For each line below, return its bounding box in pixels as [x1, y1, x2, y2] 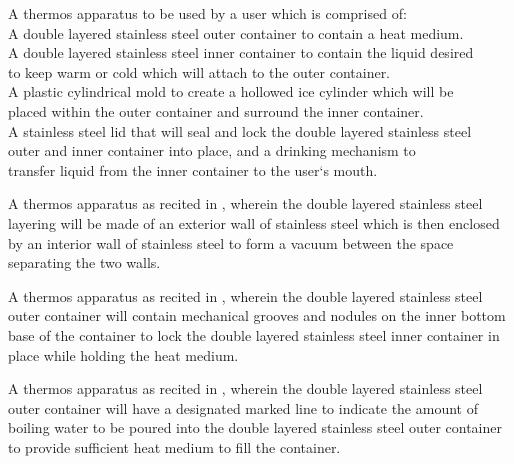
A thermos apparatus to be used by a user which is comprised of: [8, 3, 407, 23]
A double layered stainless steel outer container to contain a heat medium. [8, 22, 464, 43]
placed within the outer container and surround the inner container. [8, 100, 424, 121]
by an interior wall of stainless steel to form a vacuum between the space [8, 232, 454, 253]
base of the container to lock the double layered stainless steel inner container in [8, 324, 500, 345]
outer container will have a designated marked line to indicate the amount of [8, 397, 478, 418]
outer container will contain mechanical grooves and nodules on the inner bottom [8, 305, 506, 326]
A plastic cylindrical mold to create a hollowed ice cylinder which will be [8, 81, 454, 102]
